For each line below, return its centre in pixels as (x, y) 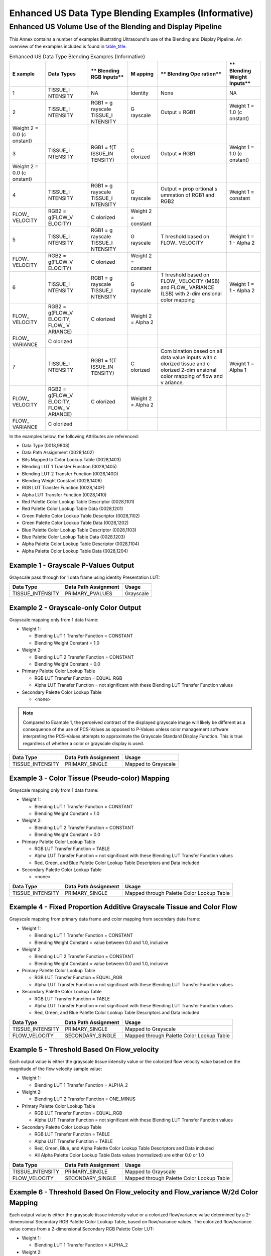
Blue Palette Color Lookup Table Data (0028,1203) (74, 537)
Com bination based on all (192, 351)
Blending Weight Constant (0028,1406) (62, 480)
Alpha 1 (238, 370)
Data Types (62, 74)
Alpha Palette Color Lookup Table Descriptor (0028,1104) (81, 544)
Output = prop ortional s (189, 188)
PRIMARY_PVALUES (89, 594)
